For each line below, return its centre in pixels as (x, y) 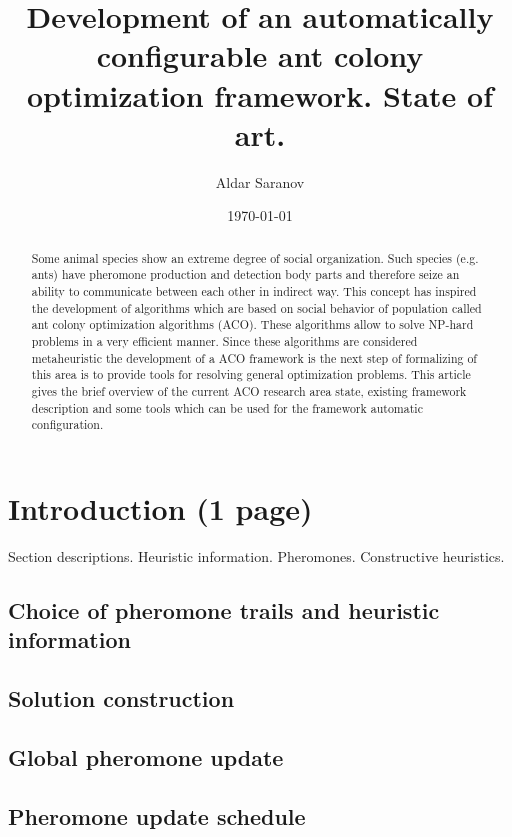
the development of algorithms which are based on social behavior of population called (256, 307)
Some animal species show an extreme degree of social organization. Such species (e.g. (255, 257)
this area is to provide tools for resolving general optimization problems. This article (251, 374)
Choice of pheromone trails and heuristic (224, 609)
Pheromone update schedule (157, 815)
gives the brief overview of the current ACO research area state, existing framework (249, 390)
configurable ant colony (260, 55)
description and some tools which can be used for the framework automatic (227, 407)
